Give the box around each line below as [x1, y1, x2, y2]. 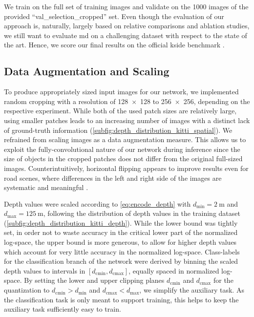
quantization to [4, 285, 50, 295]
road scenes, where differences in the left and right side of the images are [4, 172, 222, 183]
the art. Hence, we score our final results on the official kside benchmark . [4, 40, 225, 50]
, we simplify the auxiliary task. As [139, 285, 244, 295]
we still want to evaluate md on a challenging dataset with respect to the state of [4, 30, 247, 40]
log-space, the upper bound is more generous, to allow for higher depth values [4, 237, 237, 247]
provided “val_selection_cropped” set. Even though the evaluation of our [4, 11, 224, 21]
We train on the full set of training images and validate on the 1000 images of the [4, 1, 249, 11]
